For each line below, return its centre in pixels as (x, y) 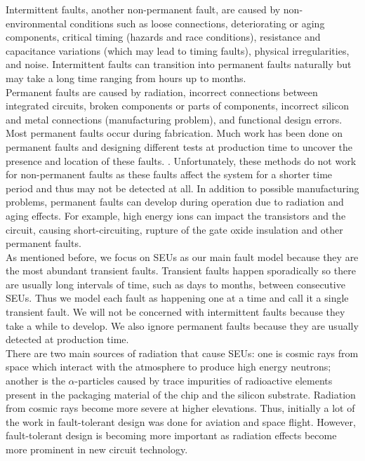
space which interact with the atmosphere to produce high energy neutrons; (168, 367)
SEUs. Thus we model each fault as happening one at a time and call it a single (177, 298)
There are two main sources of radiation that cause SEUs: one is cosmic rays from (182, 353)
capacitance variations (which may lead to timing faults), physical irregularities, (178, 50)
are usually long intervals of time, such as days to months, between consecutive (175, 284)
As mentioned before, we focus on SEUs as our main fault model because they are (182, 256)
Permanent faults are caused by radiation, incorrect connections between (162, 92)
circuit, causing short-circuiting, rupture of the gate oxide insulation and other (174, 229)
